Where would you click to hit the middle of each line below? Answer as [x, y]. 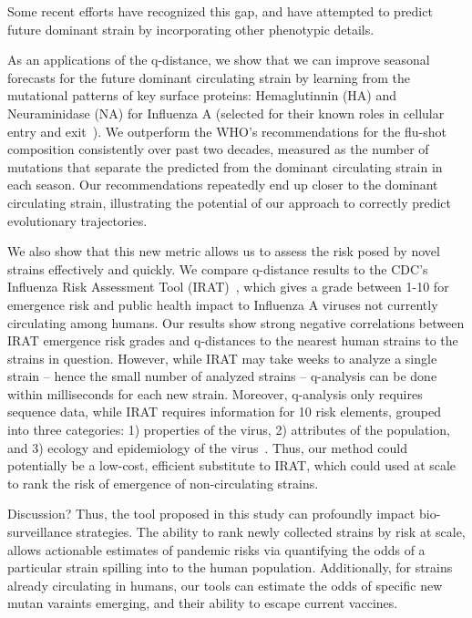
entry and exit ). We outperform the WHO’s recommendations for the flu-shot [227, 131]
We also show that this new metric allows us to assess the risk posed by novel [224, 251]
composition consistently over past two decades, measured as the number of [218, 149]
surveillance [40, 532]
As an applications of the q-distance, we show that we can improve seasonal [219, 60]
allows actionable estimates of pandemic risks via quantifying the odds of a [216, 549]
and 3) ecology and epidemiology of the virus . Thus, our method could [207, 447]
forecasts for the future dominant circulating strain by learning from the [209, 77]
